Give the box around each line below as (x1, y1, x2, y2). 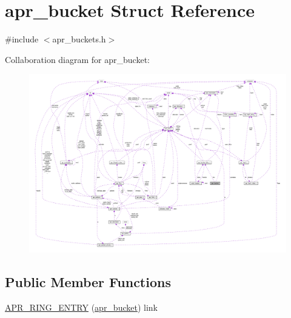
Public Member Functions (5, 272, 171, 291)
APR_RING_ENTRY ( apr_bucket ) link (5, 300, 158, 313)
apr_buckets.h (52, 33, 106, 45)
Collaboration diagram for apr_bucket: (5, 53, 150, 65)
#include (5, 33, 39, 45)
